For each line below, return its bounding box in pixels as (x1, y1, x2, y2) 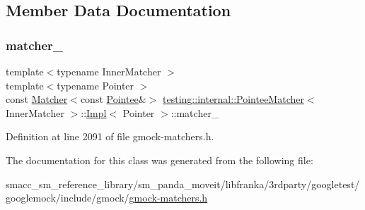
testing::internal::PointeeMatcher (163, 92, 304, 106)
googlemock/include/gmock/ (6, 190, 129, 205)
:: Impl (81, 105, 107, 120)
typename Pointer (57, 78, 134, 92)
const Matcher (6, 92, 68, 106)
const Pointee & (80, 92, 146, 106)
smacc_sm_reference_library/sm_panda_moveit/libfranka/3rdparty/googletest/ (6, 176, 360, 191)
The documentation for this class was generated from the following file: (6, 152, 313, 167)
